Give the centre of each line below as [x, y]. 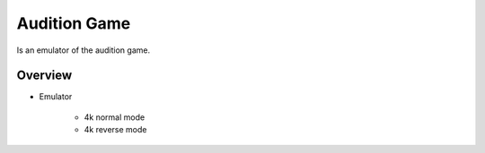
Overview [44, 76]
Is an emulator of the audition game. [84, 50]
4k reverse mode [115, 130]
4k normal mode [115, 117]
